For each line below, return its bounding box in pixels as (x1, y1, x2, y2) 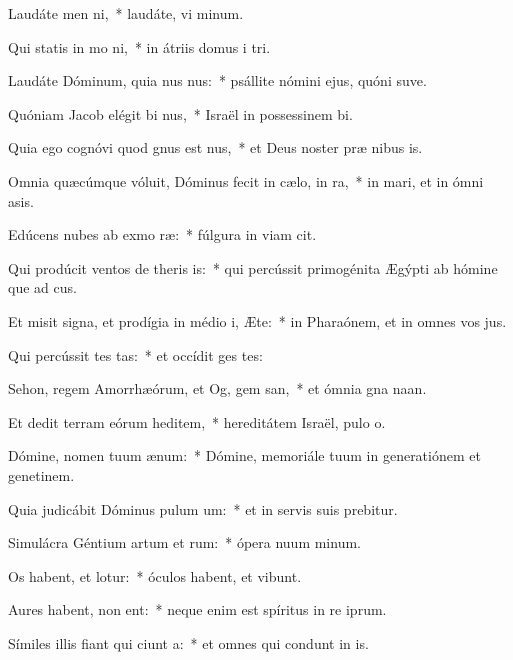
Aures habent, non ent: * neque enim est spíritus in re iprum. (8, 599, 387, 620)
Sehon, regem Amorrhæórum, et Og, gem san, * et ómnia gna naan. (8, 378, 427, 399)
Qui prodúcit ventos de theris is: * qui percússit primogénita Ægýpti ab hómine (8, 257, 498, 278)
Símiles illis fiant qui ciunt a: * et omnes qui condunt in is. (8, 632, 369, 653)
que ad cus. (8, 277, 77, 298)
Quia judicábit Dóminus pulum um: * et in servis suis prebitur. (8, 498, 398, 519)
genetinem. (8, 464, 75, 485)
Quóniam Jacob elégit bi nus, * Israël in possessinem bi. (8, 103, 353, 124)
